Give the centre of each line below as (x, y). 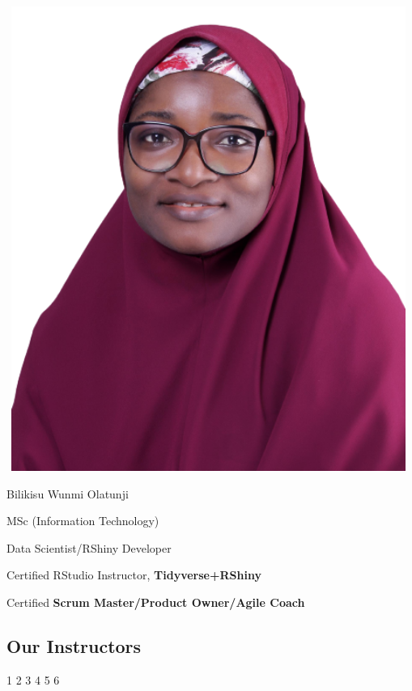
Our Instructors (74, 645)
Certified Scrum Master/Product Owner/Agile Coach (156, 602)
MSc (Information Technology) (83, 521)
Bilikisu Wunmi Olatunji (68, 493)
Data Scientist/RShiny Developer (89, 547)
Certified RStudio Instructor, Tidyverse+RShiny (134, 575)
